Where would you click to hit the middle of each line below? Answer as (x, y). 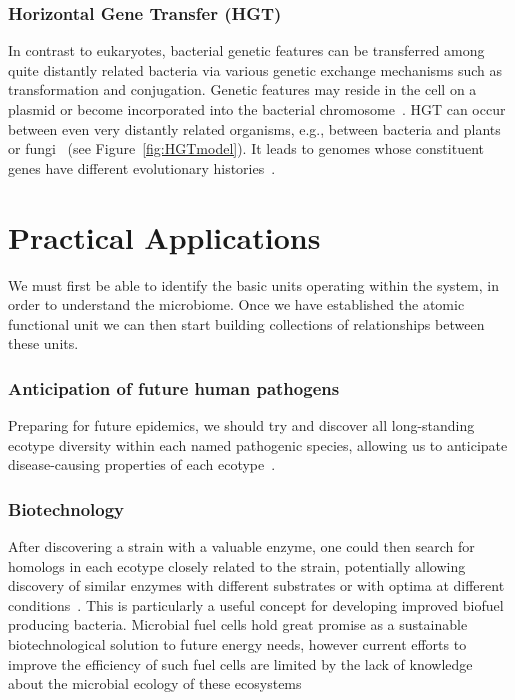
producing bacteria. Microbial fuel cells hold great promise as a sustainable (238, 624)
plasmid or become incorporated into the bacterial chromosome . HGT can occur (257, 109)
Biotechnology (66, 508)
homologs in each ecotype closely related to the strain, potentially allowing (237, 565)
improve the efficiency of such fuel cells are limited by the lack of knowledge (240, 663)
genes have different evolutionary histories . (142, 167)
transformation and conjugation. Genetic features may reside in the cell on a (242, 89)
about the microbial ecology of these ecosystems (155, 683)
